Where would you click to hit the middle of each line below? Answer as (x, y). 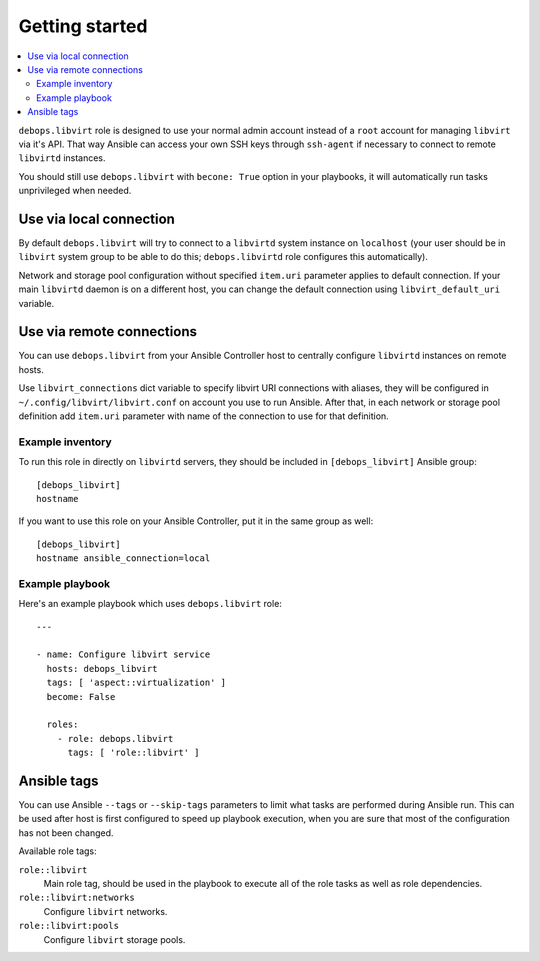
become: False (81, 696)
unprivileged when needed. (75, 191)
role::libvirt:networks (76, 898)
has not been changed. (66, 832)
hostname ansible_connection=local (123, 558)
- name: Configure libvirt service (123, 654)
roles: (62, 724)
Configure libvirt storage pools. (114, 939)
